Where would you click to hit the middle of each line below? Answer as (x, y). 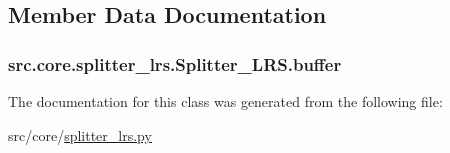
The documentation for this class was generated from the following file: (225, 101)
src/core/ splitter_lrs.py (80, 134)
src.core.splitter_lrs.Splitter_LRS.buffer (175, 63)
